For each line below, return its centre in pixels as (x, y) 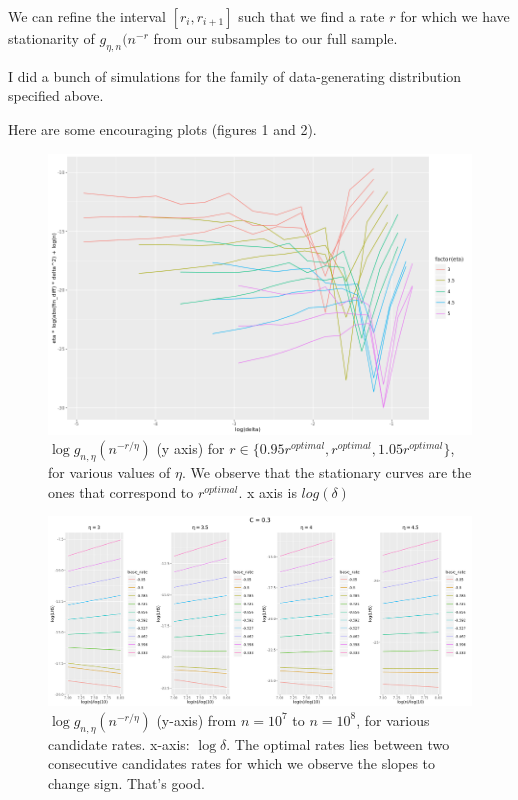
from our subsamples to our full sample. (275, 38)
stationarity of (51, 38)
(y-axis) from (196, 719)
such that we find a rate (311, 16)
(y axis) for (190, 448)
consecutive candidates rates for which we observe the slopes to (242, 763)
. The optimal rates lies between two (338, 743)
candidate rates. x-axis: (119, 743)
